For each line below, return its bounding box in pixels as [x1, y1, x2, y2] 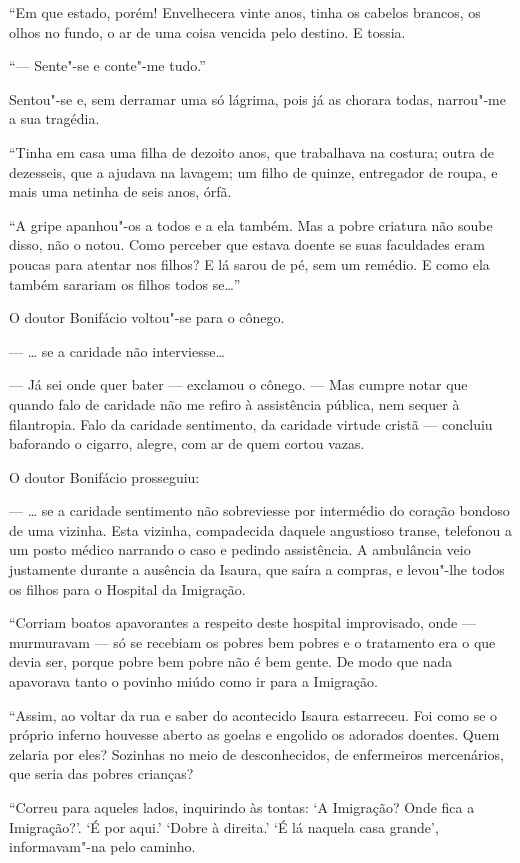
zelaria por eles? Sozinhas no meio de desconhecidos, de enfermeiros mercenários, [9, 743, 504, 764]
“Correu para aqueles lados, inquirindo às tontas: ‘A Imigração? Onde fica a [9, 797, 475, 817]
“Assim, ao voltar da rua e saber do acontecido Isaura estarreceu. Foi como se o [9, 704, 498, 725]
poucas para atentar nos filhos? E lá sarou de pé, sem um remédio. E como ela [9, 253, 490, 274]
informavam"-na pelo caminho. [9, 836, 196, 857]
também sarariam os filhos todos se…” [9, 273, 241, 294]
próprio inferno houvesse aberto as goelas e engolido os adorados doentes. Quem [9, 724, 500, 745]
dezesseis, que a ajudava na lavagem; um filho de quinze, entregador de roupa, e [9, 161, 498, 182]
